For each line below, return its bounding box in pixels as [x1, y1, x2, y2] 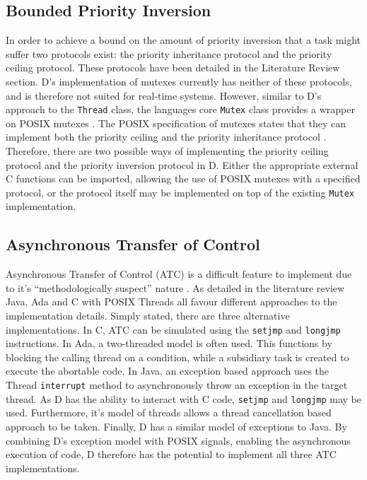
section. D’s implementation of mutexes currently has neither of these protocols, [6, 74, 352, 88]
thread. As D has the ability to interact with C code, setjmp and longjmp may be [6, 391, 362, 406]
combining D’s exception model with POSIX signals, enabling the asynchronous [6, 433, 351, 447]
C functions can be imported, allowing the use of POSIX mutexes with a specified [6, 171, 361, 186]
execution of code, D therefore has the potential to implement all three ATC [6, 447, 337, 462]
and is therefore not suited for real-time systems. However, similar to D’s [6, 88, 322, 103]
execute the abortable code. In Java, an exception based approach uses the [6, 363, 330, 378]
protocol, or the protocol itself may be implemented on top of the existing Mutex [6, 185, 355, 199]
